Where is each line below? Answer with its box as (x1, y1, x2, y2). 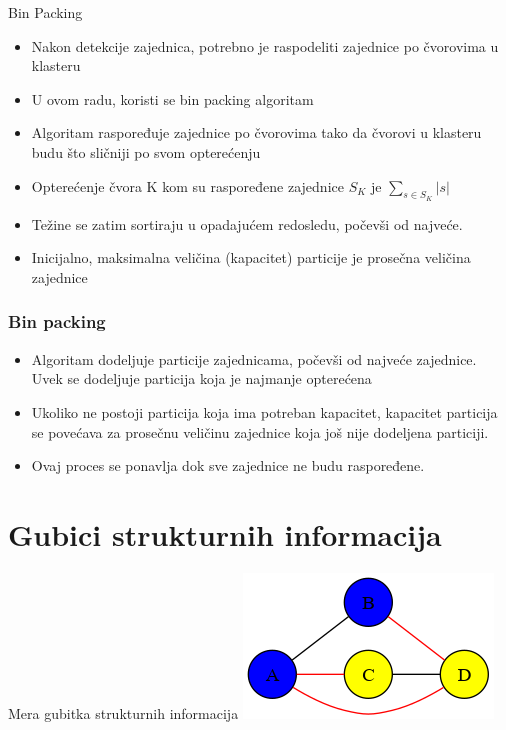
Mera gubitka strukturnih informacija (8, 702, 239, 723)
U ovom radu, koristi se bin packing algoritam (31, 88, 314, 109)
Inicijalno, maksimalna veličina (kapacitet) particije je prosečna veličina (31, 247, 471, 268)
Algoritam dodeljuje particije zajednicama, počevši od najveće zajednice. (31, 348, 477, 369)
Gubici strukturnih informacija (8, 513, 442, 554)
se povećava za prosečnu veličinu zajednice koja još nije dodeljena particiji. (31, 421, 489, 442)
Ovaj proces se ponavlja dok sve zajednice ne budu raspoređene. (31, 455, 425, 476)
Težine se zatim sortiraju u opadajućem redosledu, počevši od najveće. (31, 213, 463, 234)
